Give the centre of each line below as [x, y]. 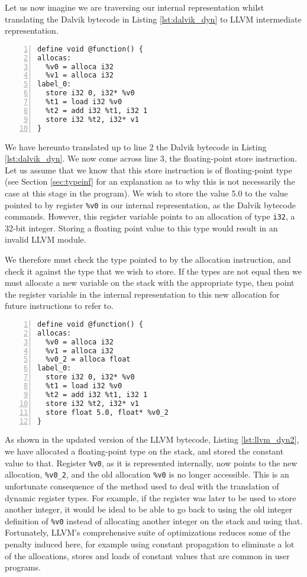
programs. [23, 567]
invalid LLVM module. [46, 239]
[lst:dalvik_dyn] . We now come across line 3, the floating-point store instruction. [151, 158]
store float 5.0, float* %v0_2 [107, 412]
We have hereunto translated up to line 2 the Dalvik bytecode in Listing [136, 146]
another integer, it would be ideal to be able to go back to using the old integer [148, 509]
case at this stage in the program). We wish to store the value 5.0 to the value [146, 193]
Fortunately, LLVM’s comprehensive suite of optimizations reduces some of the [148, 532]
